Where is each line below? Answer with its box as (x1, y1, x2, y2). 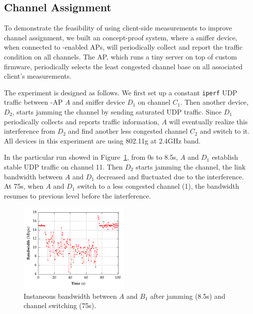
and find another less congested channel (68, 126, 188, 136)
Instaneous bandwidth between (24, 290, 117, 301)
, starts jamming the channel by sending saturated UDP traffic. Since (12, 107, 221, 117)
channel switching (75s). (24, 300, 96, 311)
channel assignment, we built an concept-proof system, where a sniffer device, (4, 32, 238, 42)
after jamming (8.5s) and (150, 290, 225, 301)
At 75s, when (4, 181, 44, 191)
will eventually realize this (169, 116, 248, 126)
